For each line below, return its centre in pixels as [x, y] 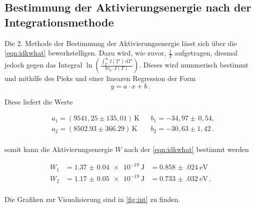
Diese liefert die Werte [39, 101]
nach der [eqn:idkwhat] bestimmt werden [186, 149]
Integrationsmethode [59, 22]
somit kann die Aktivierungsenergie [59, 149]
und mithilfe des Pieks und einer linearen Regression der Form [100, 78]
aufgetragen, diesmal [206, 53]
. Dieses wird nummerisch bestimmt [194, 65]
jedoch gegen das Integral [43, 65]
